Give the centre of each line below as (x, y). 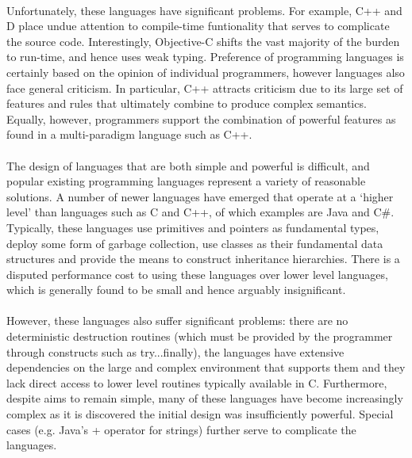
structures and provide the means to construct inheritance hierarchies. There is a (203, 259)
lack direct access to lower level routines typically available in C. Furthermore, (197, 382)
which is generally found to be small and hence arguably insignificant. (176, 290)
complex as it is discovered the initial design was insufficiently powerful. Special (200, 414)
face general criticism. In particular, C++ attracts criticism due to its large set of (205, 88)
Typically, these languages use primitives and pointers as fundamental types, (193, 227)
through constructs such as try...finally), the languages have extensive (175, 351)
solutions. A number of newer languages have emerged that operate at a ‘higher (200, 196)
